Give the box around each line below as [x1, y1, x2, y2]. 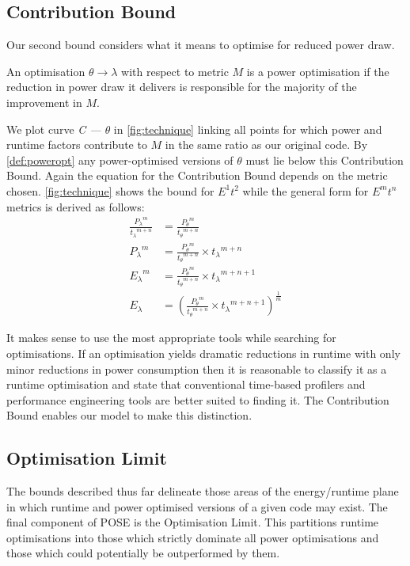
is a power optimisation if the [246, 63, 389, 79]
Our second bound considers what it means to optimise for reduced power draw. [6, 36, 395, 53]
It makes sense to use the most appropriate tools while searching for [6, 329, 336, 346]
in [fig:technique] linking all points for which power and [113, 120, 382, 137]
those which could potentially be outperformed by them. [6, 545, 280, 561]
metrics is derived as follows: [6, 198, 145, 215]
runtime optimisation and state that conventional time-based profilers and [6, 376, 366, 393]
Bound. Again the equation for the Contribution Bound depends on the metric [6, 167, 388, 184]
